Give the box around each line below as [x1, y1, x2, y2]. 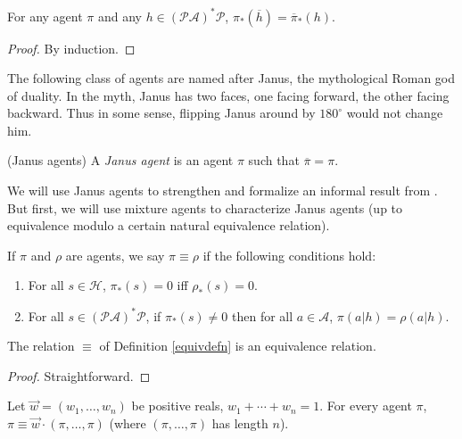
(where [109, 413, 146, 432]
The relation [7, 336, 75, 355]
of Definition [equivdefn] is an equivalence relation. [99, 336, 376, 355]
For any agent [7, 6, 83, 25]
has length [211, 413, 268, 432]
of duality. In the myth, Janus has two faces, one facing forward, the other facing [7, 86, 450, 104]
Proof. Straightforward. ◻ [7, 366, 151, 385]
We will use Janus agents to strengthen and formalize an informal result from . [7, 181, 438, 200]
